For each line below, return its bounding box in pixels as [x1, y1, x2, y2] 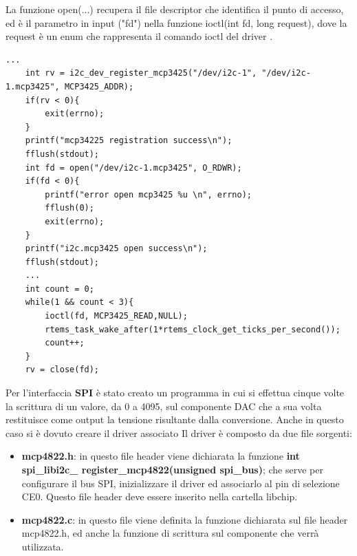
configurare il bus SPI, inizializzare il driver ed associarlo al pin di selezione [21, 475, 340, 490]
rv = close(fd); [25, 365, 100, 375]
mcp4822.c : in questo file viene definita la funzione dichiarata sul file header [21, 512, 348, 526]
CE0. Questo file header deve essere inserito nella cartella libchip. [21, 489, 298, 504]
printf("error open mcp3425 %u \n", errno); [45, 189, 252, 200]
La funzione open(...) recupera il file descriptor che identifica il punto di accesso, [6, 2, 344, 16]
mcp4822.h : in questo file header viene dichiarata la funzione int [21, 449, 300, 463]
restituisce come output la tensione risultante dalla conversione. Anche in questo [6, 412, 344, 427]
